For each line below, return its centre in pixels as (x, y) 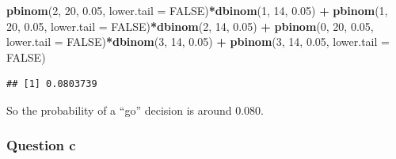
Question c (41, 145)
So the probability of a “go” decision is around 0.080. (135, 110)
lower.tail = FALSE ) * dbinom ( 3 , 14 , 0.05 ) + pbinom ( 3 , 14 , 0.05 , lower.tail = (198, 42)
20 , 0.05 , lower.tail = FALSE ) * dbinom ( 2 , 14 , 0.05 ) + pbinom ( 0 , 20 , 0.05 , (190, 26)
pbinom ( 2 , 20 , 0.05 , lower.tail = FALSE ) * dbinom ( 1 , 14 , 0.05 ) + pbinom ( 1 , (197, 10)
